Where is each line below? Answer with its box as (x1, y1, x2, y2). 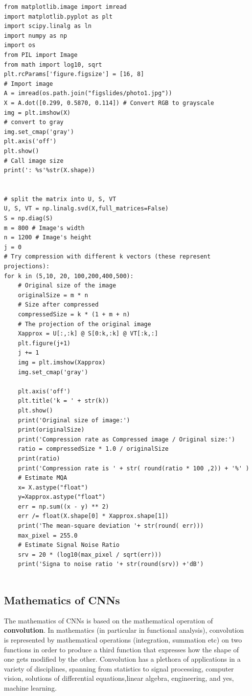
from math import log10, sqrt (4, 61, 102, 68)
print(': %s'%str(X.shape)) (4, 167, 95, 174)
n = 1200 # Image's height (4, 234, 92, 241)
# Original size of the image (18, 282, 116, 289)
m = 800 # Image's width (4, 224, 85, 232)
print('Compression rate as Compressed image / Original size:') (18, 436, 235, 443)
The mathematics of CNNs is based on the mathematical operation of (4, 615, 213, 625)
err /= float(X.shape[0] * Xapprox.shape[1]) (18, 513, 169, 520)
